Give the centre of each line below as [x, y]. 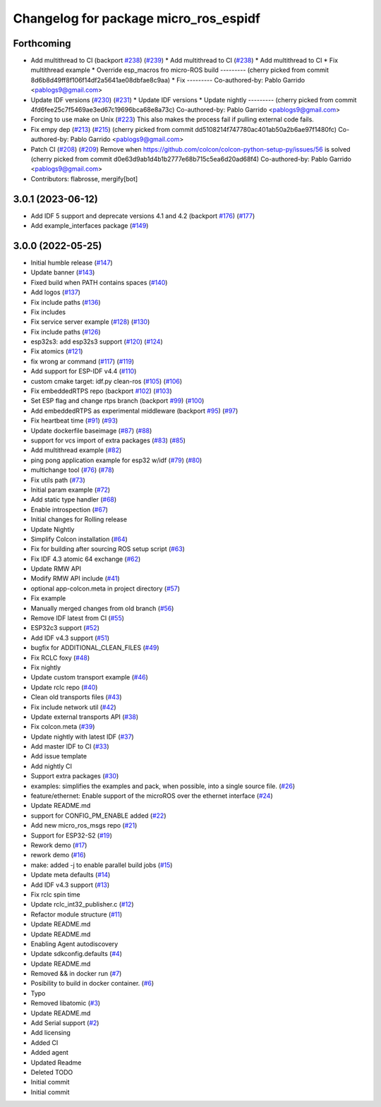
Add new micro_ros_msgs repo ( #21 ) [84, 825]
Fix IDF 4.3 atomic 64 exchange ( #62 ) [86, 559]
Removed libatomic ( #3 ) [66, 1003]
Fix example [48, 598]
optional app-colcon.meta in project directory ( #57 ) [105, 588]
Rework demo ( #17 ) [59, 845]
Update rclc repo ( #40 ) [64, 687]
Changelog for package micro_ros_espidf [137, 18]
